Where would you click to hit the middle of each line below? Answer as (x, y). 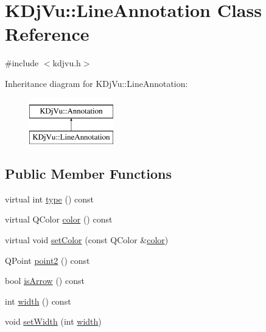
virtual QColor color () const (59, 219)
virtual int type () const (49, 199)
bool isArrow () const (45, 281)
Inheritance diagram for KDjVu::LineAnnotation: (96, 83)
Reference (47, 34)
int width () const (38, 301)
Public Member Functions (88, 174)
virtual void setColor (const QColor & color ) (87, 240)
